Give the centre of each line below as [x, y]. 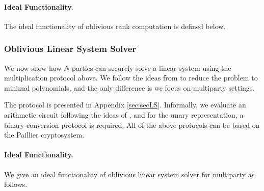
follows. [16, 184]
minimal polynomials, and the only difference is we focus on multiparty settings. [129, 87]
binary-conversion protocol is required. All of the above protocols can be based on [132, 125]
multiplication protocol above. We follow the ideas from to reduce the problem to [131, 78]
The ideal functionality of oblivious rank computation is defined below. [115, 26]
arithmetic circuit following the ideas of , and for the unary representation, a [124, 114]
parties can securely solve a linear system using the [152, 67]
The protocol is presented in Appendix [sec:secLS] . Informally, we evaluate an [125, 105]
